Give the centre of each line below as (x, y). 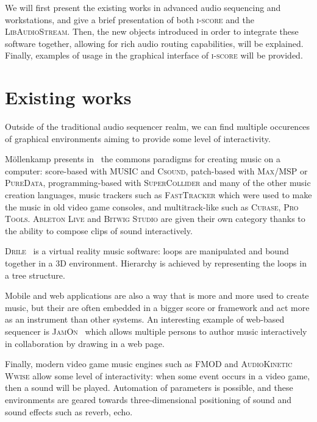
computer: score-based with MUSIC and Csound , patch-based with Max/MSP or (156, 170)
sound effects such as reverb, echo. (69, 411)
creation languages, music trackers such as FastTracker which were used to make (158, 195)
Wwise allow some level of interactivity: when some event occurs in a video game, (158, 375)
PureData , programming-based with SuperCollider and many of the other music (158, 183)
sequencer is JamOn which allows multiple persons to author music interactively (156, 331)
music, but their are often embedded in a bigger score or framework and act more (157, 307)
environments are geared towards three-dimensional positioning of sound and (148, 399)
